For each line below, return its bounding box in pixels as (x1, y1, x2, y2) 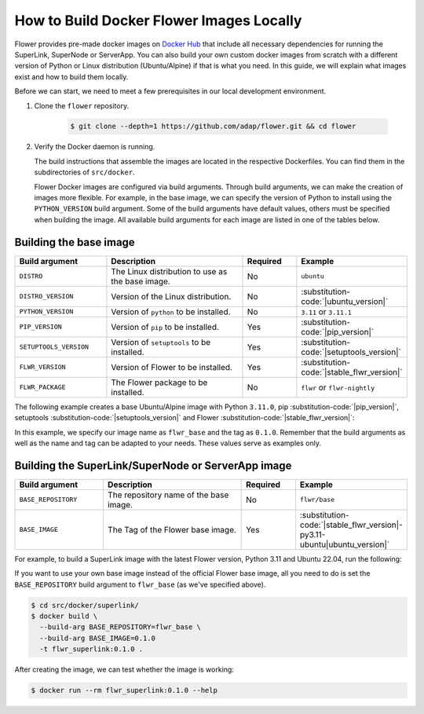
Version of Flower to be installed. (111, 361, 233, 372)
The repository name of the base (107, 489, 229, 500)
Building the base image (14, 236, 135, 249)
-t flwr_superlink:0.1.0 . (39, 645, 144, 654)
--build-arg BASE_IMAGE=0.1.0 (39, 633, 156, 643)
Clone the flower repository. (34, 101, 130, 110)
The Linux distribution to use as (111, 265, 228, 276)
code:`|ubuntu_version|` (301, 295, 389, 306)
